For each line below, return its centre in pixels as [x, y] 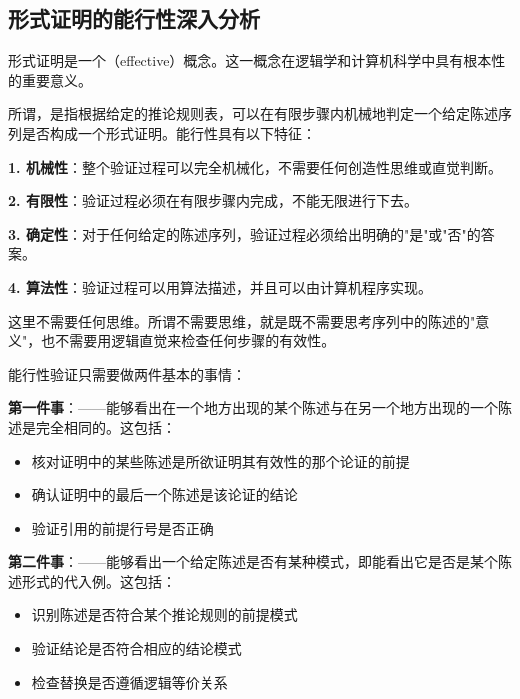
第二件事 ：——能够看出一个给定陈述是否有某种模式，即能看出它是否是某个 [253, 561]
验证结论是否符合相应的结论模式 [136, 648]
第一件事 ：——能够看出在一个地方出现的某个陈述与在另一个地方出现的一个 [253, 407]
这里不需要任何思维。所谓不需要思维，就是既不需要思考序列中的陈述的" [242, 320]
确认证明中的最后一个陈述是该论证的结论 [164, 494]
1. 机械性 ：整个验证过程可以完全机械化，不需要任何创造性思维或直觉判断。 [255, 166]
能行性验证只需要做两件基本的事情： [127, 373]
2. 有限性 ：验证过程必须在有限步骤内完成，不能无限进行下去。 [213, 200]
